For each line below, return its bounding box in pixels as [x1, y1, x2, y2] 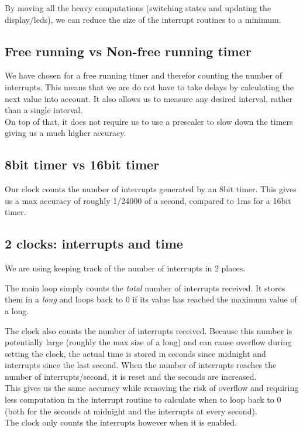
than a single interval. [5, 104, 83, 116]
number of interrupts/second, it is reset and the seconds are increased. [5, 370, 257, 382]
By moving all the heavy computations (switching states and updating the [5, 2, 271, 13]
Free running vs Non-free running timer [5, 42, 252, 60]
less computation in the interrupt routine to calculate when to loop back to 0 [5, 393, 281, 406]
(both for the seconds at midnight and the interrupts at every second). [5, 404, 257, 417]
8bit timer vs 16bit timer [5, 155, 160, 174]
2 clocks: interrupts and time [5, 234, 183, 253]
